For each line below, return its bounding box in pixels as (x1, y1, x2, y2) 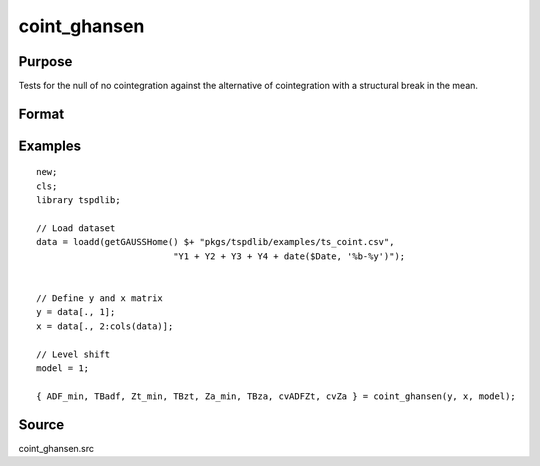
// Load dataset (36, 223, 116, 234)
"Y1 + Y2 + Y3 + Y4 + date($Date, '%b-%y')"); (173, 250, 406, 262)
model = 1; (36, 362, 90, 374)
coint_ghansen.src (18, 442, 95, 454)
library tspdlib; (36, 195, 121, 206)
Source (18, 416, 65, 433)
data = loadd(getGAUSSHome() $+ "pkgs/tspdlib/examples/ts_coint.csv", (36, 236, 395, 248)
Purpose (18, 53, 73, 70)
